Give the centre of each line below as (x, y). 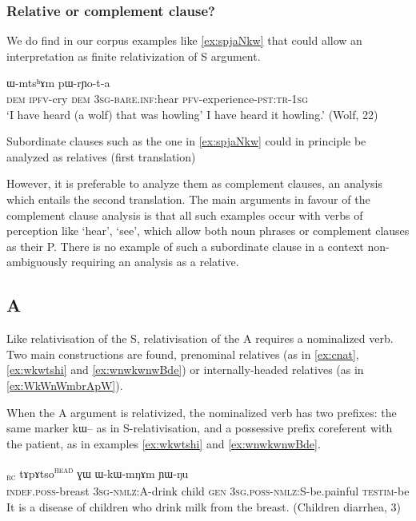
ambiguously (37, 262)
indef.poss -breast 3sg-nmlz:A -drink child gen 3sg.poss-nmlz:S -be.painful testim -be (208, 491)
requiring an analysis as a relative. (155, 262)
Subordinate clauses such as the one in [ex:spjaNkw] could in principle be (186, 141)
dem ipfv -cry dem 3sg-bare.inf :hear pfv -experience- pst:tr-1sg (157, 98)
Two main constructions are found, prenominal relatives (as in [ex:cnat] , (183, 354)
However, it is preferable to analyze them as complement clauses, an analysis (194, 183)
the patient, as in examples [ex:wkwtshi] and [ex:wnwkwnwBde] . (164, 443)
